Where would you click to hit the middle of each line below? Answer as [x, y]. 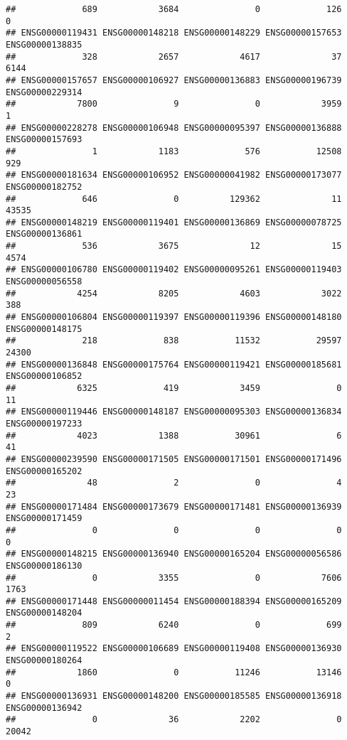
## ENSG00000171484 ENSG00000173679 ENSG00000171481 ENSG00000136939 [174, 506]
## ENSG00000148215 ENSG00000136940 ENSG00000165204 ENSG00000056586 [174, 554]
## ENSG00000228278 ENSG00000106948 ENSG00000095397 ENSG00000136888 [174, 128]
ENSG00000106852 [44, 376]
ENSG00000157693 [44, 140]
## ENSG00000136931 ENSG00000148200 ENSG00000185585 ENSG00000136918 [174, 696]
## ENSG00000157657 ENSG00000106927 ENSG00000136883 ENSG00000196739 [174, 80]
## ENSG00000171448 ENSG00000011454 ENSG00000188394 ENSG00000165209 [174, 601]
